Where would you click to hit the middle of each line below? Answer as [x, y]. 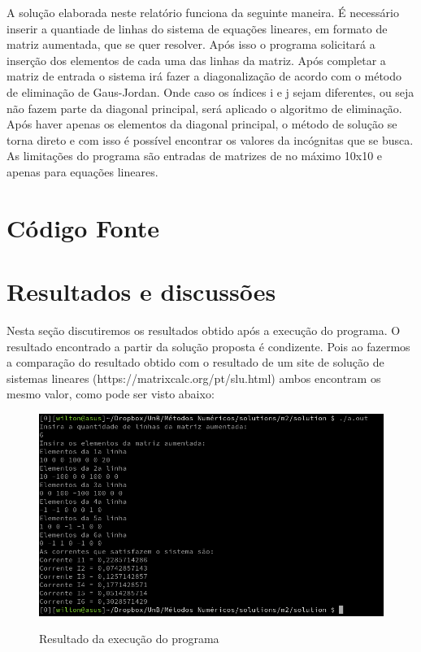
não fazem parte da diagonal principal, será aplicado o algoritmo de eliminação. [204, 108]
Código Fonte [83, 227]
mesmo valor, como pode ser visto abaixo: [111, 394]
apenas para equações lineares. [82, 171]
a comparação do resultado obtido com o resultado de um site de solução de [195, 362]
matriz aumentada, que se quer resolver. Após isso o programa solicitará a [191, 44]
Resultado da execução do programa [129, 639]
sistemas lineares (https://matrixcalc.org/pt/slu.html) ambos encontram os [194, 378]
